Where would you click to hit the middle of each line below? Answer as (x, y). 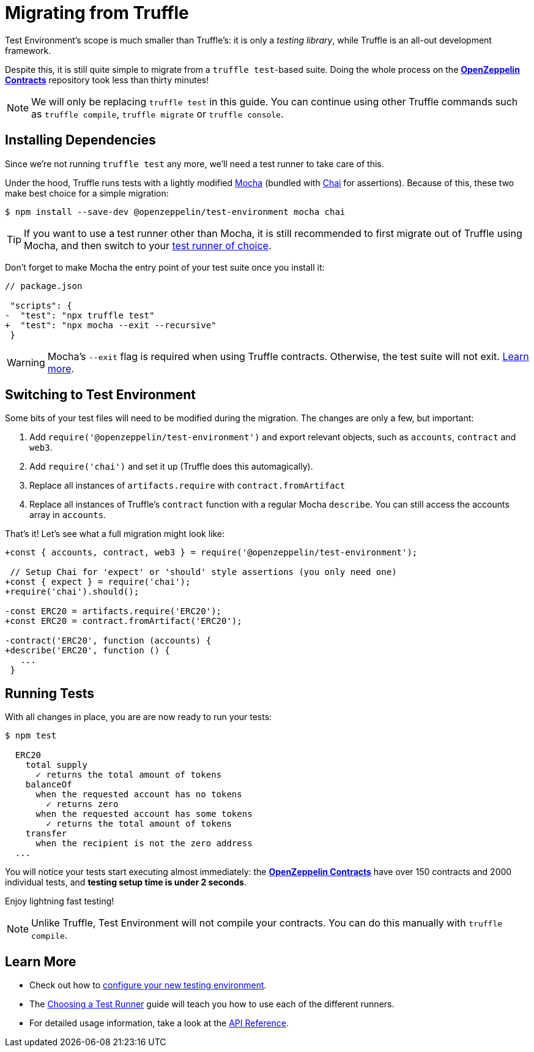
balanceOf (49, 785)
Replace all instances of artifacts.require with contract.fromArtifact (187, 486)
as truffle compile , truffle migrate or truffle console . (158, 114)
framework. (28, 50)
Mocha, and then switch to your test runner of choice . (148, 245)
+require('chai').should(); (72, 592)
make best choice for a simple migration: (87, 193)
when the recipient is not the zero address (144, 843)
